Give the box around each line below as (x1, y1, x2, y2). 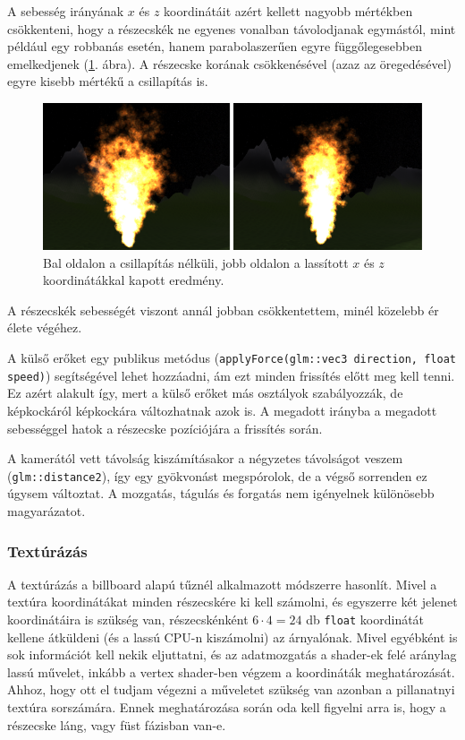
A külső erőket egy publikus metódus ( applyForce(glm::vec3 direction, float (7, 348, 456, 367)
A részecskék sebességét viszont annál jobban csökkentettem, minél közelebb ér (7, 300, 439, 319)
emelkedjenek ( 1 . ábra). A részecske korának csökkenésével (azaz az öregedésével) (7, 54, 452, 73)
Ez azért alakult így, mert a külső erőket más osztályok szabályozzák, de (7, 383, 403, 402)
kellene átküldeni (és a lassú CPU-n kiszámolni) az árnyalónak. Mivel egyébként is (7, 627, 458, 646)
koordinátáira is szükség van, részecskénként (7, 610, 249, 629)
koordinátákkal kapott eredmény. (43, 271, 224, 289)
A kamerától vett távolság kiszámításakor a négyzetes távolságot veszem (7, 449, 403, 468)
